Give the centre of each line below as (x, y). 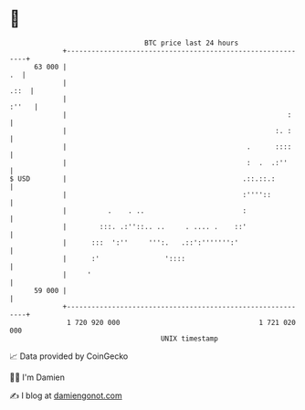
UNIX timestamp (189, 338)
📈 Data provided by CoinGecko (69, 356)
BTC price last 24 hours (192, 43)
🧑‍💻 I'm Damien (37, 377)
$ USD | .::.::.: (142, 179)
